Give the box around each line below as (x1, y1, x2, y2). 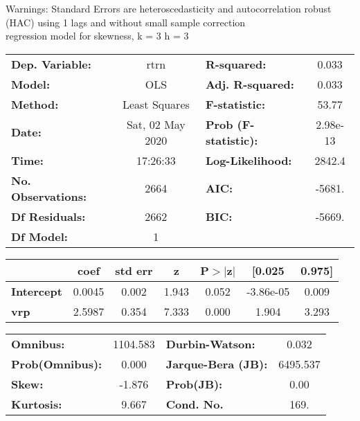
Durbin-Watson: (165, 335, 255, 352)
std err (115, 262, 153, 278)
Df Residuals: (11, 208, 86, 224)
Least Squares (122, 96, 190, 112)
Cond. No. (165, 395, 224, 412)
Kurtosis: (11, 395, 62, 412)
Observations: (11, 188, 87, 204)
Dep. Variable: (11, 55, 91, 72)
